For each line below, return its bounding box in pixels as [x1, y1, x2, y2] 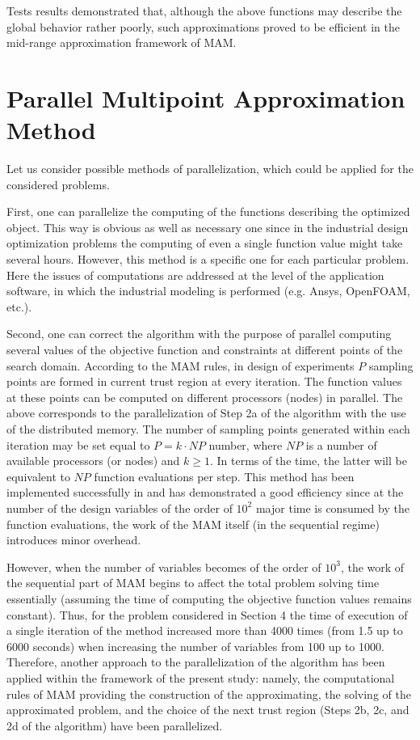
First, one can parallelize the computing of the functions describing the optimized [6, 203, 410, 220]
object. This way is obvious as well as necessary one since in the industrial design [6, 218, 409, 235]
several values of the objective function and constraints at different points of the [6, 341, 403, 358]
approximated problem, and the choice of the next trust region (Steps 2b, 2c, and [6, 701, 409, 718]
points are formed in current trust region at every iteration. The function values [6, 373, 402, 390]
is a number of [305, 436, 377, 453]
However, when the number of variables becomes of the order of [6, 558, 321, 575]
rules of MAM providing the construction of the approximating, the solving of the [6, 685, 411, 702]
